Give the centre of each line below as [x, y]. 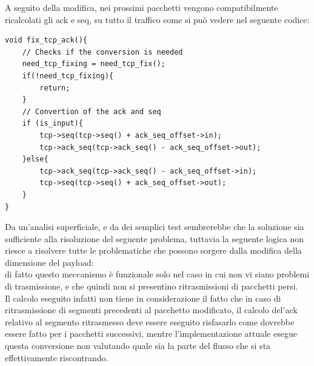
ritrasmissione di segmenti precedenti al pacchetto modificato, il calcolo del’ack [151, 310]
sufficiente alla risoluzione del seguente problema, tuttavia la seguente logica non [155, 238]
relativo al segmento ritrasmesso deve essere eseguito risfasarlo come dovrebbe [150, 321]
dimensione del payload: [49, 262]
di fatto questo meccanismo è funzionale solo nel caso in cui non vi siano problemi [157, 274]
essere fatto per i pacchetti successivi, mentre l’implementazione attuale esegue [151, 334]
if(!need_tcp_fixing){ [68, 76]
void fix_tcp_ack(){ [46, 40]
